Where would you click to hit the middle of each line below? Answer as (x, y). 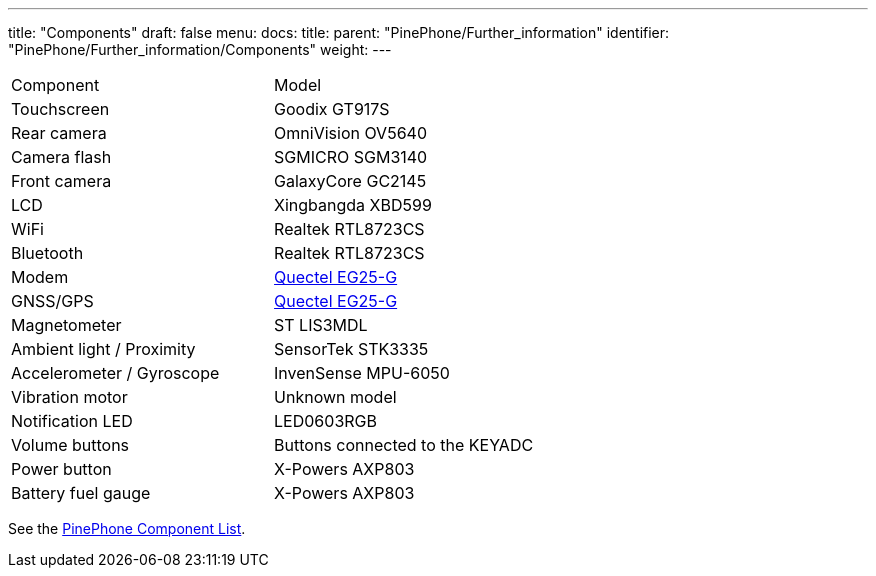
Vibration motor (69, 397)
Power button (61, 469)
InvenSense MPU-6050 (362, 373)
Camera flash (61, 157)
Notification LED (72, 421)
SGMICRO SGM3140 (351, 157)
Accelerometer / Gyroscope (115, 373)
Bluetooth (47, 253)
